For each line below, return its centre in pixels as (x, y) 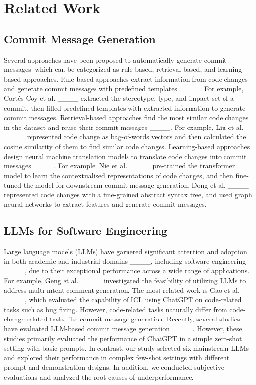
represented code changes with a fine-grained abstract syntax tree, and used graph (128, 194)
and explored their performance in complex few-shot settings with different (117, 357)
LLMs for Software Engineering (86, 231)
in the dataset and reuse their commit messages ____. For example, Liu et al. (124, 127)
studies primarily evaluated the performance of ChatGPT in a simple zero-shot (123, 338)
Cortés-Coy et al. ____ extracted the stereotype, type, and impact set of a (119, 98)
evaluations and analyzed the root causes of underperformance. (99, 377)
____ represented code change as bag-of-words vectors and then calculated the (125, 137)
